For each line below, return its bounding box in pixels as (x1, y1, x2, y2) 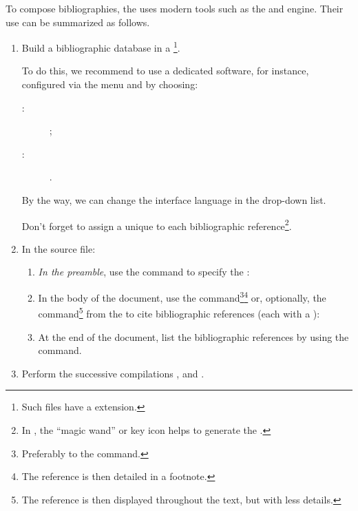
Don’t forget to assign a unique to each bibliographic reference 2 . (21, 216, 292, 233)
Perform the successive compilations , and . (21, 366, 204, 380)
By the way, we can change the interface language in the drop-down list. (21, 193, 326, 207)
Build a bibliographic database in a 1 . (21, 39, 180, 54)
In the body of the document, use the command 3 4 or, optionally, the (38, 289, 326, 304)
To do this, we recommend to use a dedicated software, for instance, (21, 63, 309, 78)
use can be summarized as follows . (6, 14, 150, 29)
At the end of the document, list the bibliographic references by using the (38, 329, 349, 344)
